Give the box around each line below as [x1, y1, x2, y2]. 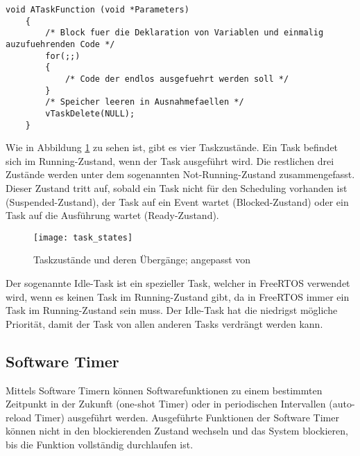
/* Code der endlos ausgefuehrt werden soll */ [65, 73, 289, 84]
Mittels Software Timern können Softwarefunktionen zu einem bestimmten [6, 383, 323, 397]
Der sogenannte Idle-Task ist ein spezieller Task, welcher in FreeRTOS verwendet [6, 276, 350, 290]
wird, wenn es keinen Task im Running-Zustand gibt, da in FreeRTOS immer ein [6, 289, 350, 304]
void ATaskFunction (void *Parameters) [6, 5, 189, 15]
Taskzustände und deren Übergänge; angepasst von [33, 252, 251, 267]
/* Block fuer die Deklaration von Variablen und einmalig [45, 28, 324, 38]
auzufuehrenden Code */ [6, 39, 115, 49]
